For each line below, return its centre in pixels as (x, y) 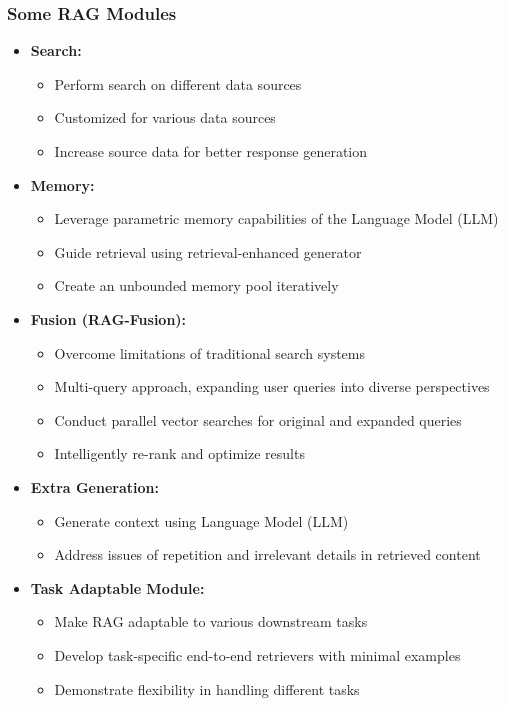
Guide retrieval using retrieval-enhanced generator (208, 251)
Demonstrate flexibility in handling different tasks (207, 688)
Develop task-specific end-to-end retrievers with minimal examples (257, 654)
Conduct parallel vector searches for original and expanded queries (258, 419)
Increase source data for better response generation (211, 151)
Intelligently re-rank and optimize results (179, 453)
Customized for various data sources (165, 117)
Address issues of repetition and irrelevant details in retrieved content (267, 554)
